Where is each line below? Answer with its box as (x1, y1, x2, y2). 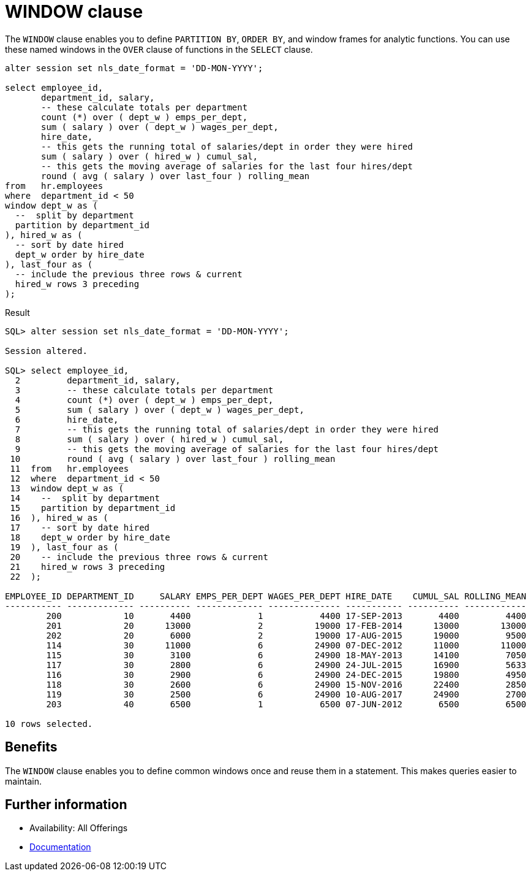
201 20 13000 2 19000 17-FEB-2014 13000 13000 (46, 620, 527, 631)
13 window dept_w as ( (10, 483, 124, 493)
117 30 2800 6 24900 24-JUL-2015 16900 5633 (46, 659, 527, 670)
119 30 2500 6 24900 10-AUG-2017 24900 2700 (46, 689, 527, 699)
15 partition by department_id (10, 502, 176, 513)
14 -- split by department (10, 493, 160, 503)
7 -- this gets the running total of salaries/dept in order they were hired (15, 424, 439, 434)
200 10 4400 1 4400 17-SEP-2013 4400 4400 (46, 610, 527, 621)
